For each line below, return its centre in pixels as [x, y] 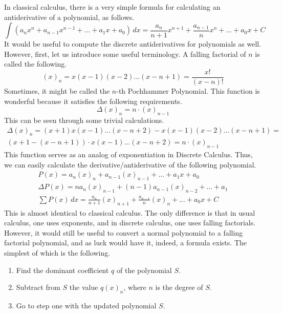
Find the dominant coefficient [62, 270]
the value [84, 287]
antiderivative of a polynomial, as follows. [69, 17]
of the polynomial [144, 270]
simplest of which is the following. [57, 253]
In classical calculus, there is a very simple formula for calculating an [112, 7]
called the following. [36, 64]
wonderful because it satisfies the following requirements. [93, 101]
